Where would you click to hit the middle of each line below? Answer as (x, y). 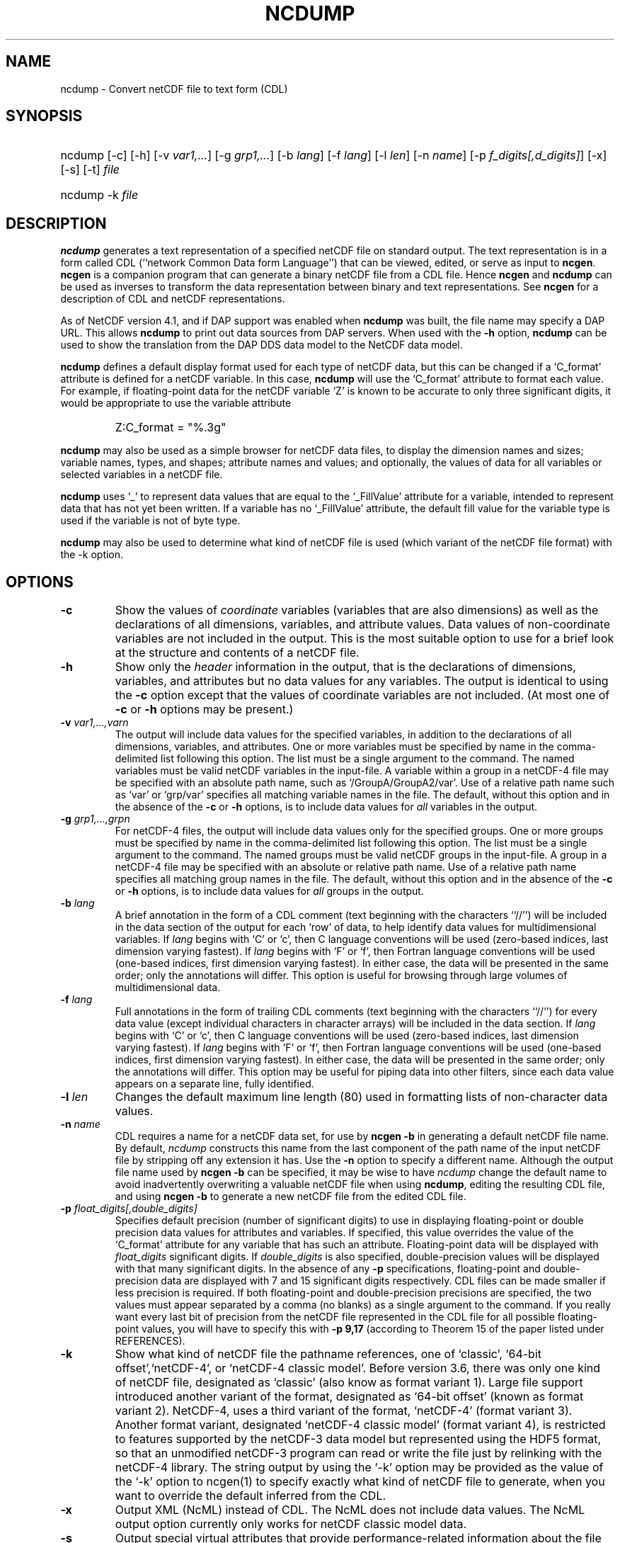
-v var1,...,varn (94, 723)
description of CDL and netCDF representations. (173, 299)
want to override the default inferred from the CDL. (251, 1496)
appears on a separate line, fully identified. (214, 1084)
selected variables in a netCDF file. (142, 475)
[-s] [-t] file (90, 170)
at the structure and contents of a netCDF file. (237, 653)
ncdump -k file (99, 195)
